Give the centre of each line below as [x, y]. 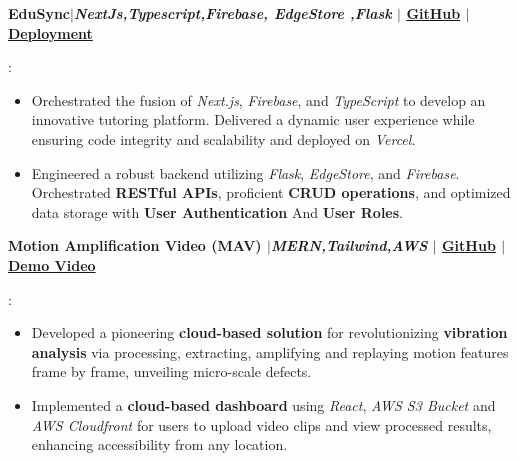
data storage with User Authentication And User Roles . [217, 211]
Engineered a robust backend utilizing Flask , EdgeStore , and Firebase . [245, 172]
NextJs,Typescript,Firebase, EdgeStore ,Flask [232, 13]
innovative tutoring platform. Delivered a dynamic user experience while [253, 119]
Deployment [50, 32]
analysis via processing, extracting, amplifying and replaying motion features [270, 351]
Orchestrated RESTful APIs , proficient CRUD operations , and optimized [271, 192]
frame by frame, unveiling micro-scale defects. [171, 371]
